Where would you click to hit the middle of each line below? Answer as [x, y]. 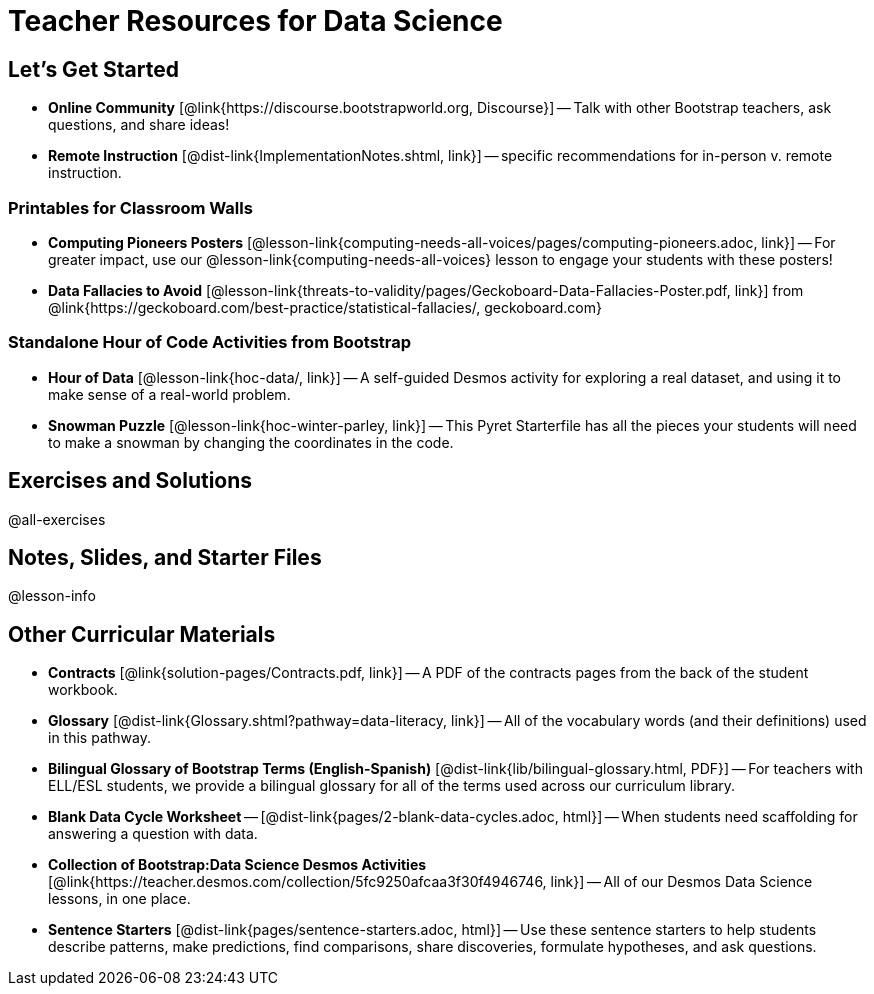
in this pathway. [100, 738]
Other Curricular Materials [142, 634]
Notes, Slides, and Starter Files [165, 557]
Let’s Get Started [93, 69]
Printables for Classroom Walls [130, 207]
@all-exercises [57, 519]
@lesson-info [52, 596]
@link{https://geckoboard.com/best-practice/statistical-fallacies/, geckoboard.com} [325, 307]
